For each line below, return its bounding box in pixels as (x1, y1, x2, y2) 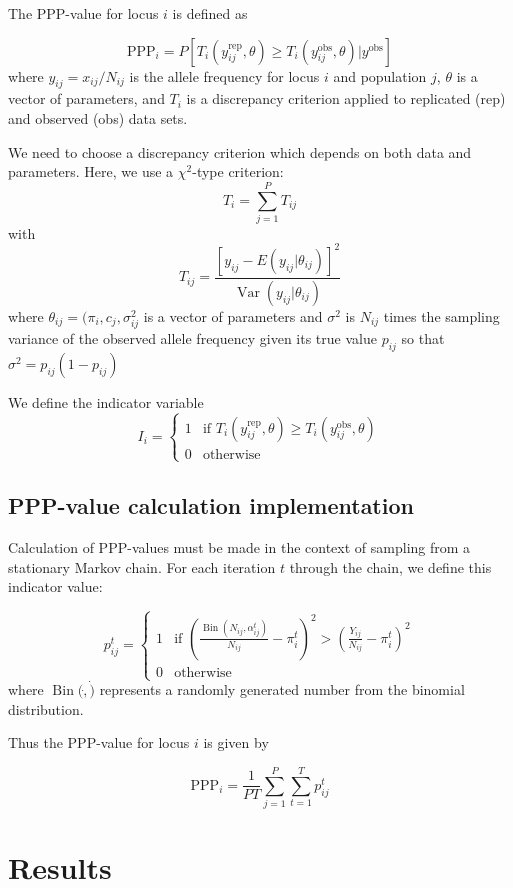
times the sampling (383, 305, 500, 326)
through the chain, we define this (289, 556, 492, 577)
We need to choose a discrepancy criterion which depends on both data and (8, 141, 472, 162)
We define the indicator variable (8, 391, 204, 412)
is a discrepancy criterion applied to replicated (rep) (186, 88, 506, 109)
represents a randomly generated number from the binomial (99, 679, 465, 700)
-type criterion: (192, 161, 284, 182)
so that (401, 328, 445, 349)
